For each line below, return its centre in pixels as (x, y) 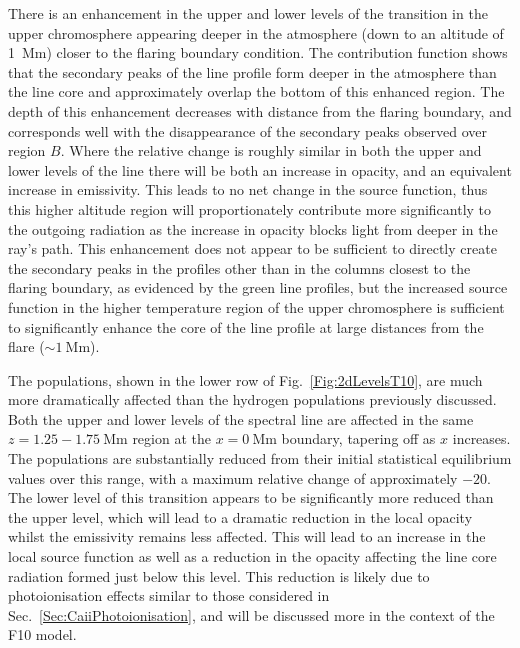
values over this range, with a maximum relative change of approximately (233, 477)
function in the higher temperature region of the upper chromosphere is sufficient (256, 306)
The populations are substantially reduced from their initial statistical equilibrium (260, 458)
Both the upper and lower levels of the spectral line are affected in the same (241, 418)
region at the (171, 438)
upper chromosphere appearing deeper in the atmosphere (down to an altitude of (256, 32)
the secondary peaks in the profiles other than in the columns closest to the (239, 267)
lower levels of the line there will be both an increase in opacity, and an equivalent (260, 169)
